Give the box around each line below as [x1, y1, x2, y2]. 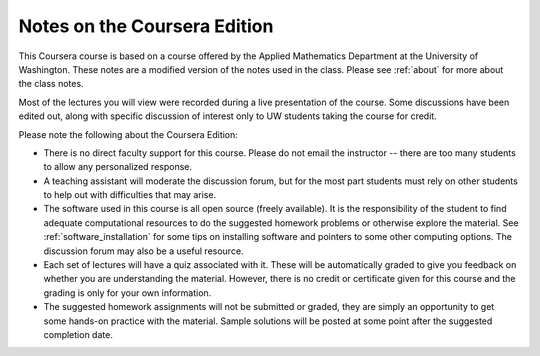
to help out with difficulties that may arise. [43, 189, 217, 201]
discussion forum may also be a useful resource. [43, 245, 244, 257]
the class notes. [18, 78, 84, 90]
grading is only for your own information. [43, 286, 212, 299]
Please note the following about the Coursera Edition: [18, 128, 239, 140]
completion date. [43, 328, 114, 340]
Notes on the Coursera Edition [18, 15, 274, 37]
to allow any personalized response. [43, 161, 193, 173]
